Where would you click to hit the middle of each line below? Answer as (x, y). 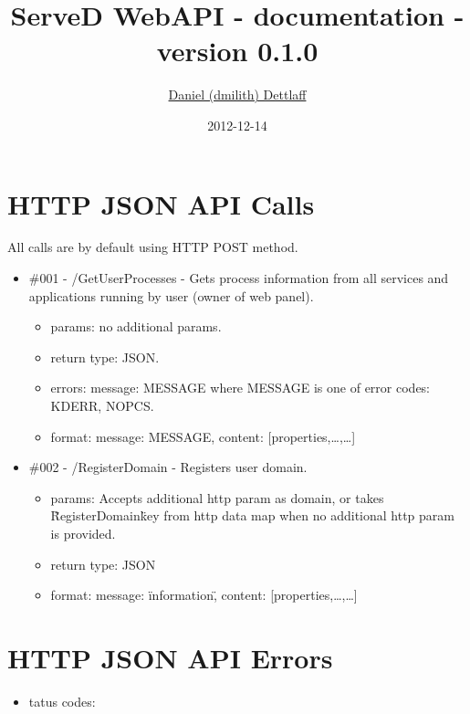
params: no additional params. (136, 326)
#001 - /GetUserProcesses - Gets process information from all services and (239, 278)
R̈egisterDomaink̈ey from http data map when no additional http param (252, 515)
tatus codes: (62, 701)
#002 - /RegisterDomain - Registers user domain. (168, 467)
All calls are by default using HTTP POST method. (153, 247)
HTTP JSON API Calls (161, 203)
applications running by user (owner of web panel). (171, 295)
